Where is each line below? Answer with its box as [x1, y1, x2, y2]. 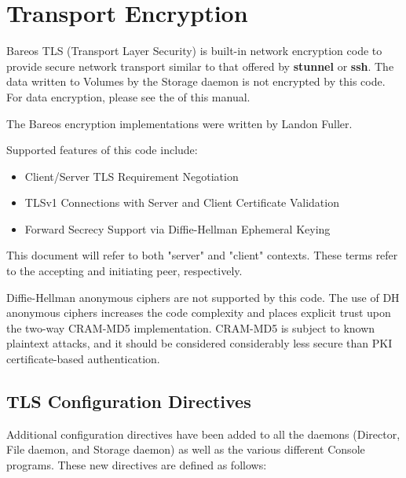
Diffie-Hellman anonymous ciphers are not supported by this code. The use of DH [6, 289, 400, 305]
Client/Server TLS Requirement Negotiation [24, 167, 239, 184]
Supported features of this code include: [6, 142, 198, 158]
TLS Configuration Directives [6, 389, 251, 414]
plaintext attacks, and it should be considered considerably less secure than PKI [6, 335, 393, 351]
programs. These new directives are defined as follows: [6, 457, 267, 473]
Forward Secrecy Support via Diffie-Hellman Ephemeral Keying [24, 220, 331, 237]
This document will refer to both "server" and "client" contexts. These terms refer [6, 247, 398, 263]
